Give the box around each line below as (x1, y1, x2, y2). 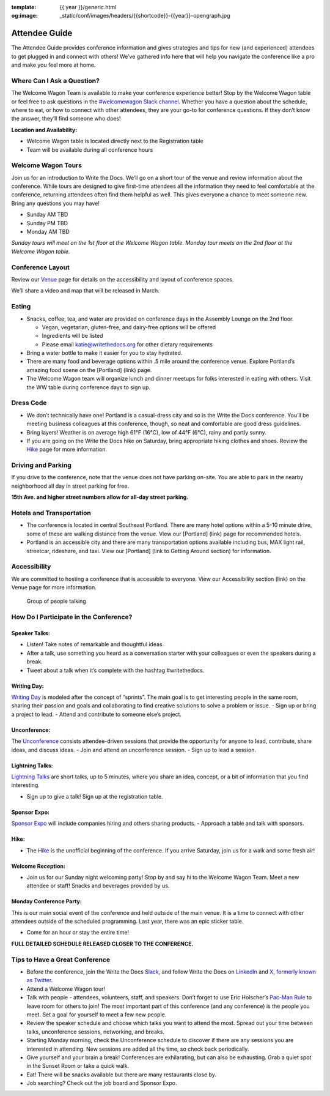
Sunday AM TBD (26, 211, 68, 218)
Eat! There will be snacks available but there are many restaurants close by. (26, 1071, 217, 1078)
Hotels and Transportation (11, 509, 91, 517)
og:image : (11, 12, 38, 20)
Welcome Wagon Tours (11, 161, 82, 170)
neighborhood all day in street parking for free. (11, 482, 130, 490)
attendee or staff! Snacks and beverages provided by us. (26, 882, 170, 890)
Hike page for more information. (26, 445, 107, 453)
